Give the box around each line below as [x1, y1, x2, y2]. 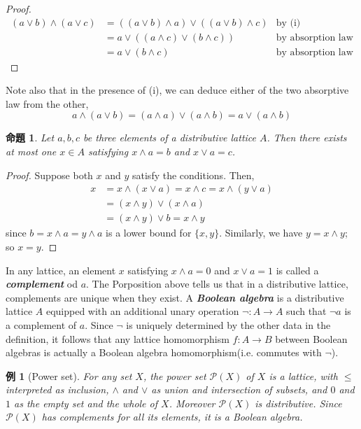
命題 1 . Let [6, 130, 55, 145]
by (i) [276, 17, 301, 28]
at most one [6, 144, 57, 159]
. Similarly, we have [219, 225, 303, 240]
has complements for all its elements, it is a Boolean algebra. [41, 409, 303, 424]
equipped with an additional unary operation [45, 304, 239, 318]
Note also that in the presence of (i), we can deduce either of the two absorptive [6, 83, 349, 97]
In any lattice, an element [6, 262, 116, 277]
